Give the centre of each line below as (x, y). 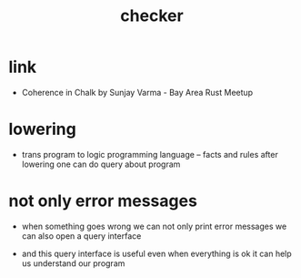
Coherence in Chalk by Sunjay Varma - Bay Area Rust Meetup (137, 92)
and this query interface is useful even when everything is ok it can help (156, 253)
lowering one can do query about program (101, 164)
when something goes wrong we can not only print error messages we (154, 226)
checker (152, 16)
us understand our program (73, 263)
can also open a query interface (81, 236)
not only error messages (103, 201)
